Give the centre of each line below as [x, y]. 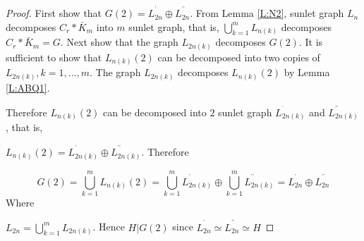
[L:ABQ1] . [28, 87]
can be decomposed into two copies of [239, 57]
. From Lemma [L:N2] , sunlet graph [267, 13]
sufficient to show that [54, 57]
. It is [311, 42]
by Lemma [307, 72]
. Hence [109, 227]
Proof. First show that [54, 13]
